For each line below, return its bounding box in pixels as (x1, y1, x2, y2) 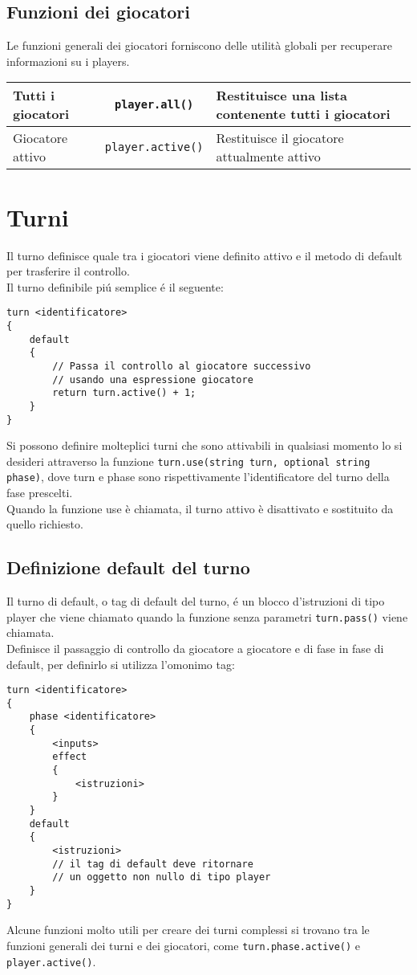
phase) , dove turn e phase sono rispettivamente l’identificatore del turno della (6, 468, 390, 485)
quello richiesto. (6, 516, 83, 532)
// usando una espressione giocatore (52, 373, 253, 386)
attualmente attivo (216, 147, 321, 166)
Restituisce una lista (216, 86, 347, 105)
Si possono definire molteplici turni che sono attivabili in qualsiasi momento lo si (6, 437, 403, 454)
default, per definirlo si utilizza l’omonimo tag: (6, 655, 235, 672)
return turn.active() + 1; (52, 387, 196, 399)
